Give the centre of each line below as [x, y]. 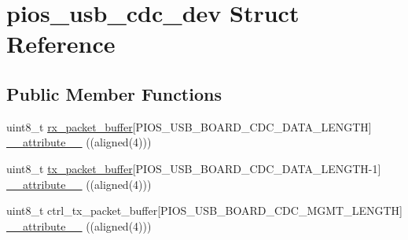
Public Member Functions [114, 93]
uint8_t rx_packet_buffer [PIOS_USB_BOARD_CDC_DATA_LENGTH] [189, 126]
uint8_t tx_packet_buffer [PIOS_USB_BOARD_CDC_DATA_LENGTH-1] [194, 168]
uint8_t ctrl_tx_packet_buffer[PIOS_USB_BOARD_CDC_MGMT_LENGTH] [204, 210]
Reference [61, 44]
